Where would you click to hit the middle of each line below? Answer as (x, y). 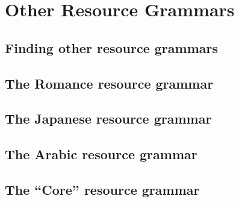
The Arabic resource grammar (101, 154)
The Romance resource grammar (109, 83)
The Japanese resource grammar (108, 118)
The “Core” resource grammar (102, 189)
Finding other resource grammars (111, 47)
